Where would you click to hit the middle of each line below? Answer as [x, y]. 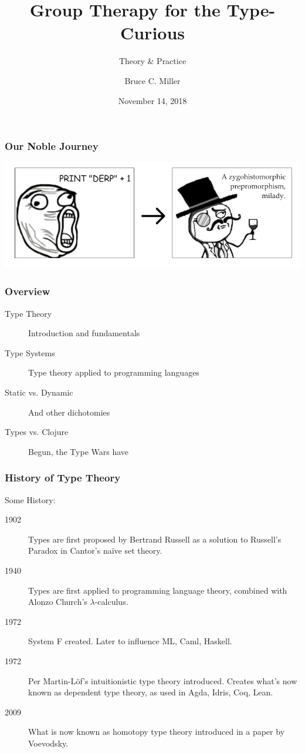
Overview [28, 291]
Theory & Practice [152, 61]
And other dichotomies [69, 412]
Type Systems [30, 352]
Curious [152, 33]
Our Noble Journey [52, 146]
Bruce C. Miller [152, 80]
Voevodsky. [48, 743]
